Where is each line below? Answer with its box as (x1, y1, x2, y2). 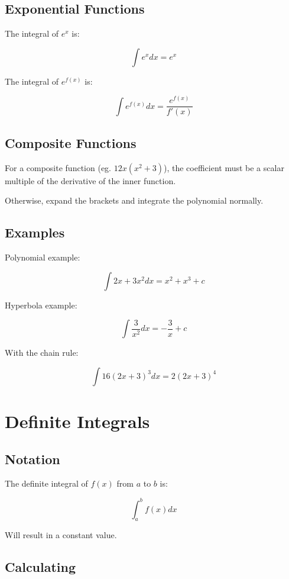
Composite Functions (5, 133, 137, 152)
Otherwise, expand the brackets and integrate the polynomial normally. (5, 194, 264, 207)
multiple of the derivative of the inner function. (5, 174, 176, 186)
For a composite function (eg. (5, 161, 111, 173)
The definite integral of (5, 477, 88, 490)
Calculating (5, 558, 76, 576)
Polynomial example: (5, 251, 80, 263)
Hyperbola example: (5, 298, 77, 311)
